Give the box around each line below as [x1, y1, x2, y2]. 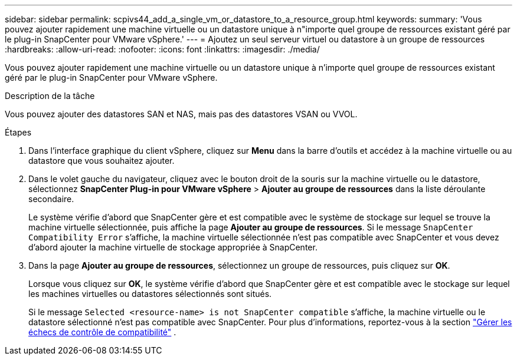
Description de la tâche [5, 91, 95, 101]
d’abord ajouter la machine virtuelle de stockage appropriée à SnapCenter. [28, 242, 318, 252]
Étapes [5, 127, 32, 137]
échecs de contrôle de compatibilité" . [28, 327, 176, 337]
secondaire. [28, 194, 74, 204]
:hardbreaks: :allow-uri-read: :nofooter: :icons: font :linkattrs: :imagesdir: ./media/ [5, 44, 320, 54]
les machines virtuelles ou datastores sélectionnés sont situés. [28, 289, 272, 299]
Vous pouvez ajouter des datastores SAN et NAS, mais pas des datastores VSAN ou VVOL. [5, 109, 358, 119]
